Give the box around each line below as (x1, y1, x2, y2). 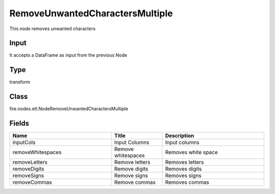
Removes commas (165, 179, 209, 186)
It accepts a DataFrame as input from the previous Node (9, 52, 127, 58)
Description (165, 132, 195, 139)
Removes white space (165, 149, 218, 156)
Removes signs (165, 172, 202, 179)
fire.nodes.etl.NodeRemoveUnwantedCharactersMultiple (9, 106, 128, 112)
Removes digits (165, 165, 202, 173)
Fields (9, 119, 30, 128)
